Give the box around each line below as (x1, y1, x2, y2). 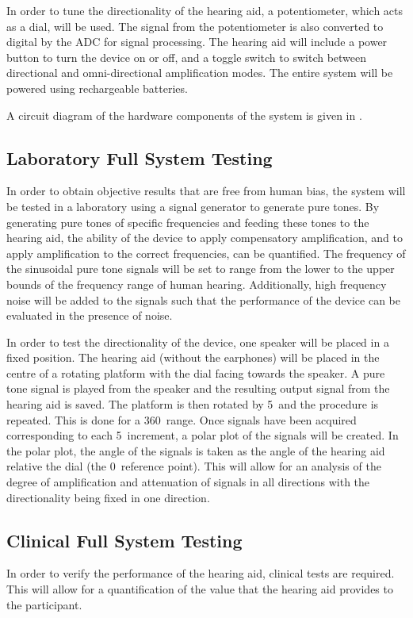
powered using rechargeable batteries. (6, 79, 188, 96)
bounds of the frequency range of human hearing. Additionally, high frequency (6, 275, 387, 292)
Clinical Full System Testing (6, 528, 243, 552)
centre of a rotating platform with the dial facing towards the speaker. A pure (6, 364, 385, 381)
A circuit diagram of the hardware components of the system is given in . (6, 106, 362, 123)
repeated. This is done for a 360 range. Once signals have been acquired (6, 411, 357, 428)
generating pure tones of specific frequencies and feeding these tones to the (6, 213, 369, 230)
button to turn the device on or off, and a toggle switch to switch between (6, 48, 367, 65)
